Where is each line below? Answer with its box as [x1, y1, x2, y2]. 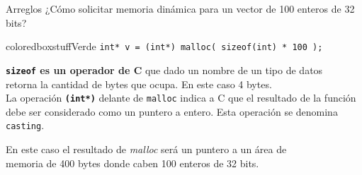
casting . [6, 118, 45, 133]
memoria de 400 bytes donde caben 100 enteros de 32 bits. [6, 155, 259, 170]
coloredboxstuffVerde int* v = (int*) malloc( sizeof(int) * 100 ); [6, 39, 323, 54]
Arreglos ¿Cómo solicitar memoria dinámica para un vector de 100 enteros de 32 [6, 1, 355, 16]
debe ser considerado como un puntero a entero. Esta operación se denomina [6, 104, 338, 119]
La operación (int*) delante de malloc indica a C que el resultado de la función [6, 90, 356, 105]
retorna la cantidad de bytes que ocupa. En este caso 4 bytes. [6, 76, 272, 91]
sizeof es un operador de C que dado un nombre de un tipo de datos [6, 62, 323, 77]
